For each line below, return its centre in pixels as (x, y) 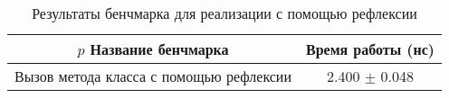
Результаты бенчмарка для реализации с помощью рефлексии (224, 13)
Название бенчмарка (159, 49)
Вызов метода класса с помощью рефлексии (153, 76)
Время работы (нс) (370, 49)
